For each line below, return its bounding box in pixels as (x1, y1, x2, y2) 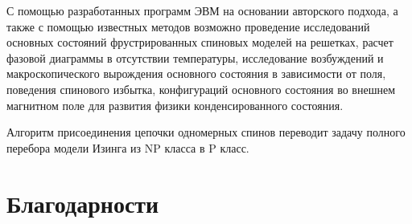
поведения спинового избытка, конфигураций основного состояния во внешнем (6, 80, 396, 97)
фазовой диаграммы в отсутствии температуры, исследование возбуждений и (6, 49, 384, 66)
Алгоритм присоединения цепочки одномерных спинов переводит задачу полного (6, 124, 406, 141)
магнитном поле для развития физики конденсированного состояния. (6, 96, 344, 113)
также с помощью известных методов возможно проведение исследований (6, 18, 370, 35)
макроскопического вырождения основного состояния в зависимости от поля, (6, 65, 386, 82)
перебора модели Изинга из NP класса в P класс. (6, 139, 249, 156)
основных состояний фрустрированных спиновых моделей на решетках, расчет (6, 34, 393, 51)
